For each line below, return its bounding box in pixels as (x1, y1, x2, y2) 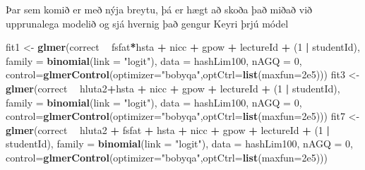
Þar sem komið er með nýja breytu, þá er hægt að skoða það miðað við (6, 2, 313, 16)
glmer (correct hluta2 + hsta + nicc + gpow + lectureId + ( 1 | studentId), (6, 80, 340, 95)
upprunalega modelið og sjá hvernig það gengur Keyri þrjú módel (6, 16, 289, 30)
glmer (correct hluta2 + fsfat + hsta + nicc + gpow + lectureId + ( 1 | (6, 122, 330, 137)
